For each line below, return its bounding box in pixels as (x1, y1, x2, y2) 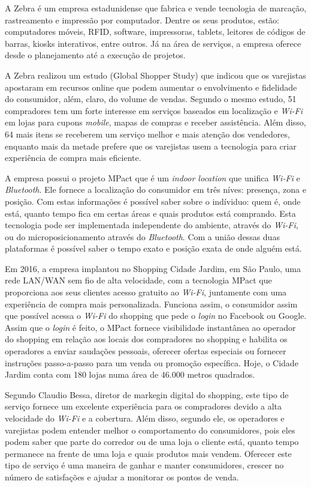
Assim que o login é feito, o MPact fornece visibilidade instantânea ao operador (5, 321, 296, 333)
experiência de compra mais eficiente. (5, 151, 141, 164)
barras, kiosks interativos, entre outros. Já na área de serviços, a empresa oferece (5, 37, 301, 49)
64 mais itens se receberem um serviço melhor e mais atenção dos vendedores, (5, 127, 290, 140)
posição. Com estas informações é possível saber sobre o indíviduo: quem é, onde (5, 195, 301, 207)
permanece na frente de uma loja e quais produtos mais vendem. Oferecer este (5, 447, 292, 459)
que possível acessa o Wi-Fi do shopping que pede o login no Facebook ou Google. (5, 309, 307, 322)
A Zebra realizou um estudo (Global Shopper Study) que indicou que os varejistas (5, 68, 306, 81)
